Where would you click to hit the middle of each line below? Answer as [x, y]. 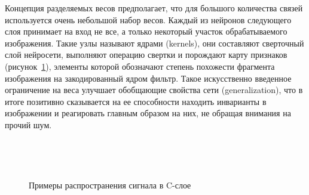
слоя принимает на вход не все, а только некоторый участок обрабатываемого [146, 31]
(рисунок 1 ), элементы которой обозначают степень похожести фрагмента [140, 66]
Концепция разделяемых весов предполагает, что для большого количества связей [154, 8]
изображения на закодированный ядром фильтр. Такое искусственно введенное [148, 78]
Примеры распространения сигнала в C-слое [110, 185]
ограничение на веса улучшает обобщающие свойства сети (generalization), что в [154, 90]
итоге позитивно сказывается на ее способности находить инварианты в [136, 101]
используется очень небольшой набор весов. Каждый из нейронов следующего [148, 19]
